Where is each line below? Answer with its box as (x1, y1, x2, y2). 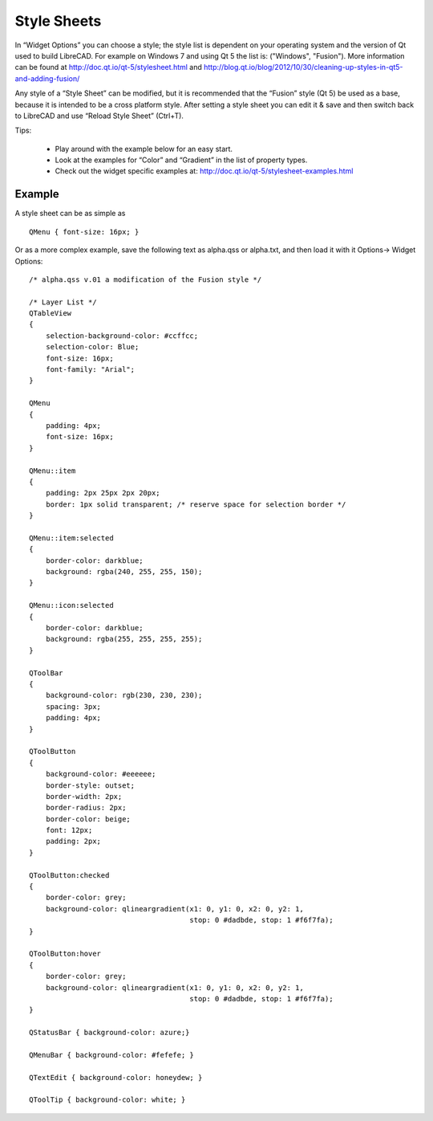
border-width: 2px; (45, 792, 123, 801)
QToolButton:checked (29, 870, 110, 879)
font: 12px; (45, 825, 93, 835)
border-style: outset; (45, 781, 136, 790)
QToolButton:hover (29, 949, 102, 959)
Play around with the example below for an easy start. (55, 144, 233, 153)
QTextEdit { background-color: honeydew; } (29, 1073, 203, 1082)
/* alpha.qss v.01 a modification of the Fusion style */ (29, 275, 262, 284)
